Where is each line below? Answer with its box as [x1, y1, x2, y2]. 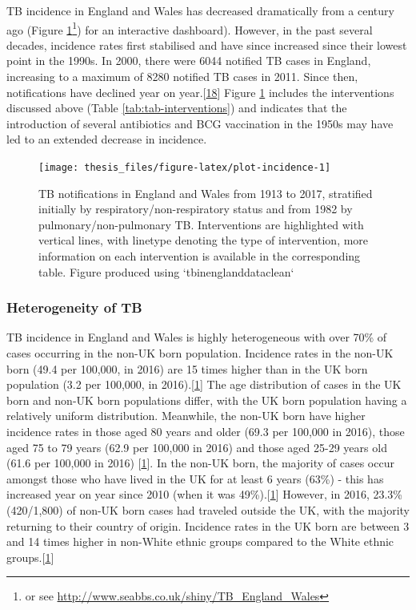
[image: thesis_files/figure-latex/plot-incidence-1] [38, 162, 331, 173]
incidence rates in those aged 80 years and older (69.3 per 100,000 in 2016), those [6, 423, 405, 439]
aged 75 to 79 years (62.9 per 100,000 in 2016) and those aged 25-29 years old [6, 438, 387, 455]
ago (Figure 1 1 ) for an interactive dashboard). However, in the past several [6, 18, 373, 38]
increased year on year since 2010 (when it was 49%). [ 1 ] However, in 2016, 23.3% [6, 486, 403, 503]
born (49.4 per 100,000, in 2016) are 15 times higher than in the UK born [6, 360, 368, 377]
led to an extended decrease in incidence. [6, 131, 207, 147]
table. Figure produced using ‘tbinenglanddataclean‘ [38, 263, 294, 280]
